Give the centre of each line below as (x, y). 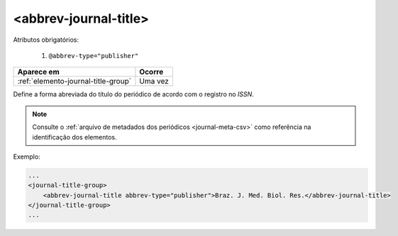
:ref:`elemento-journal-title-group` (74, 82)
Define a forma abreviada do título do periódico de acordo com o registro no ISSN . (134, 94)
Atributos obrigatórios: (46, 40)
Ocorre (151, 72)
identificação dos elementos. (74, 137)
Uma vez (154, 82)
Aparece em (38, 72)
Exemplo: (27, 157)
